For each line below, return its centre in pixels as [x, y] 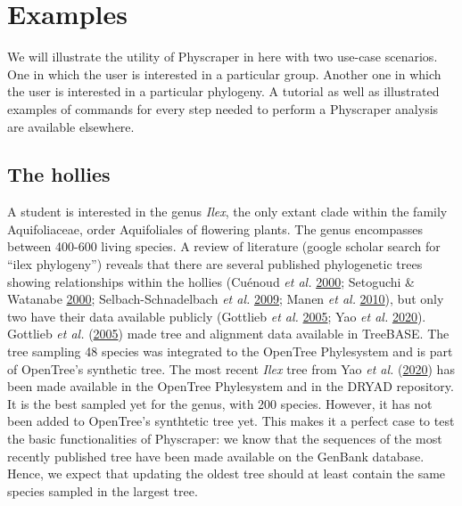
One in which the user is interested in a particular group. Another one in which [224, 73]
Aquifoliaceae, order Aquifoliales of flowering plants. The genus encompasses [215, 229]
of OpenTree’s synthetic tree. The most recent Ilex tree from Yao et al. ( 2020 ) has [231, 368]
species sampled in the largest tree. [103, 490]
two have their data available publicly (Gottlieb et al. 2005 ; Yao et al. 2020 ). [217, 316]
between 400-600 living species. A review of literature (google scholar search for [224, 246]
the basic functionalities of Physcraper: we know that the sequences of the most [225, 439]
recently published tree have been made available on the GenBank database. [216, 456]
